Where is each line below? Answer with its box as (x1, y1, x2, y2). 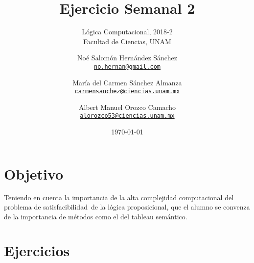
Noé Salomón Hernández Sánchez (77, 53, 177, 63)
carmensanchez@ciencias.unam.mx (74, 88, 180, 95)
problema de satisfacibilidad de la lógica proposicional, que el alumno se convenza (4, 202, 250, 212)
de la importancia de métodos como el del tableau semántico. (4, 211, 187, 221)
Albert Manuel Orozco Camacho (78, 102, 176, 112)
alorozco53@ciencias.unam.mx (80, 112, 175, 120)
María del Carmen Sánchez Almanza (72, 77, 182, 87)
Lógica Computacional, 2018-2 (82, 26, 173, 37)
